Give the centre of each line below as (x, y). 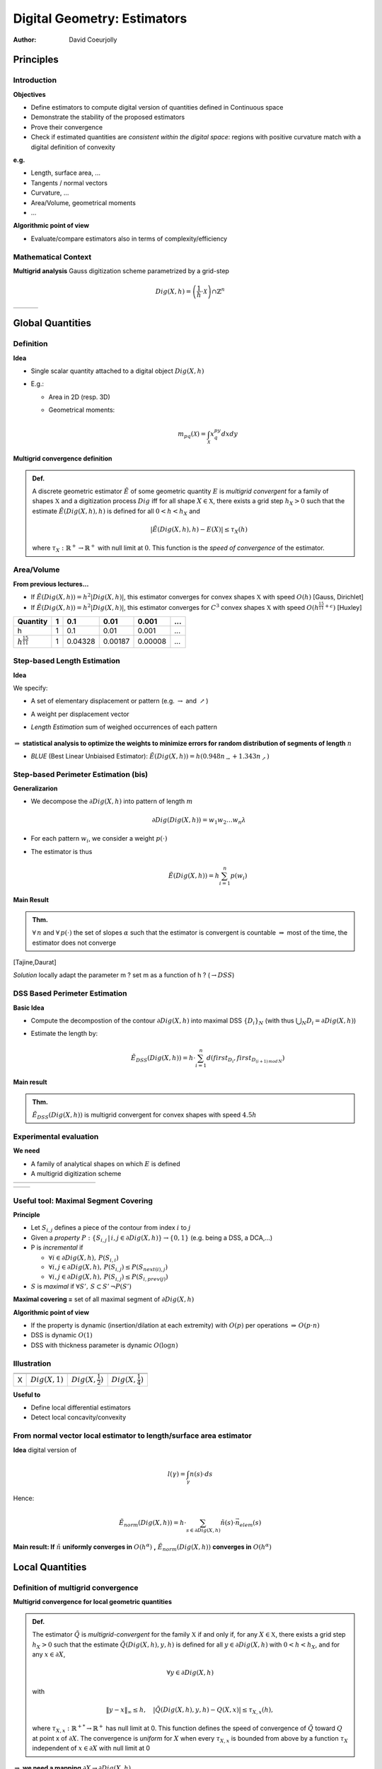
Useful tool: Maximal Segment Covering (83, 1201)
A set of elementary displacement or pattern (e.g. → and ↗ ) (120, 701)
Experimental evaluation (56, 1136)
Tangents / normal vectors (69, 183)
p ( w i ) (239, 876)
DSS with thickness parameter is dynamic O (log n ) (104, 1345)
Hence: (24, 1498)
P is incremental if (57, 1247)
